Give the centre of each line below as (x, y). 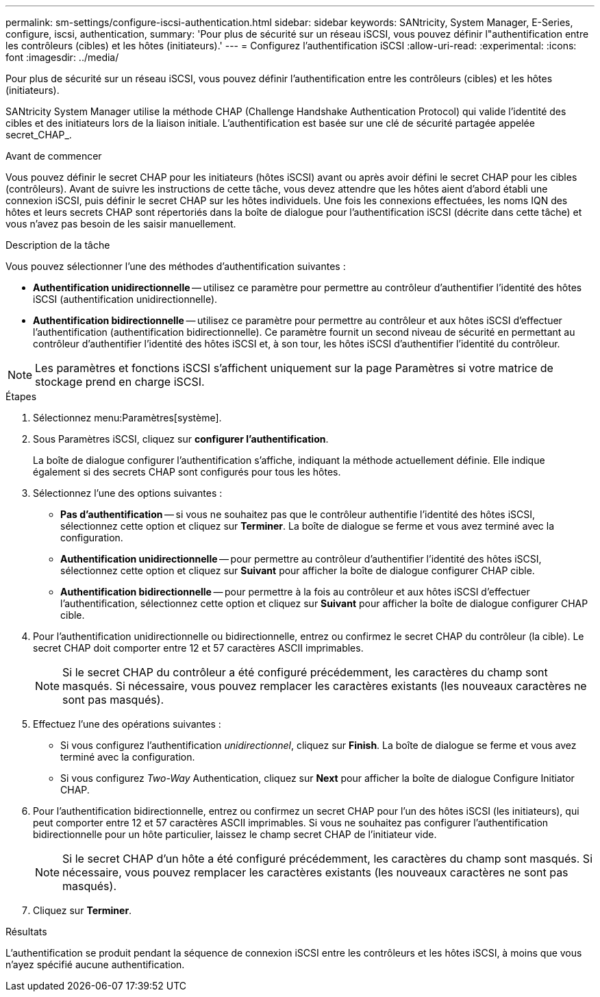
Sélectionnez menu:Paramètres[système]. (127, 418)
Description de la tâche (58, 245)
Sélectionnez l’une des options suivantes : (128, 493)
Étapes (21, 396)
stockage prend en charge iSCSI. (120, 382)
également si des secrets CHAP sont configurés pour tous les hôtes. (187, 472)
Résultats (26, 932)
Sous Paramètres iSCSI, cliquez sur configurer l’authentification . (181, 439)
